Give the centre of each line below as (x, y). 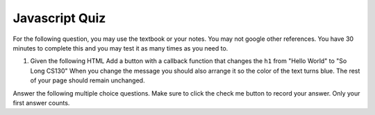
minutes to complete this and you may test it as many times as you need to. (120, 48)
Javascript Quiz (59, 18)
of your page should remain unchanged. (87, 80)
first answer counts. (41, 103)
